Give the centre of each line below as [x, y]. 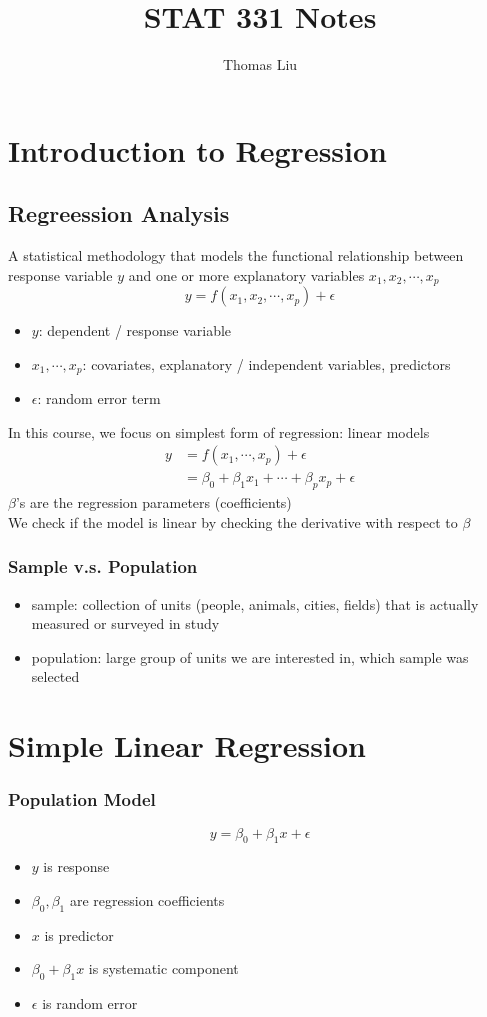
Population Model [82, 799]
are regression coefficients [147, 900]
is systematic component [163, 968]
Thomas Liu [260, 64]
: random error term [99, 398]
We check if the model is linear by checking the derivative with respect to [233, 521]
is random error [90, 1003]
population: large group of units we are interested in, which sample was [250, 656]
